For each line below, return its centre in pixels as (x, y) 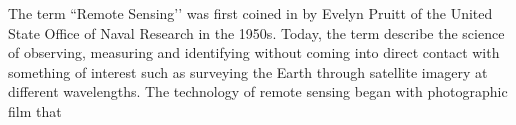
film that (35, 110)
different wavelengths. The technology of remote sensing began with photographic (258, 91)
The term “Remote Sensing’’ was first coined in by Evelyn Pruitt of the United (250, 13)
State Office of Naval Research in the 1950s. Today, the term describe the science (256, 32)
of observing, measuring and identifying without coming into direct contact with (254, 52)
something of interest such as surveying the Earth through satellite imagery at (248, 71)
